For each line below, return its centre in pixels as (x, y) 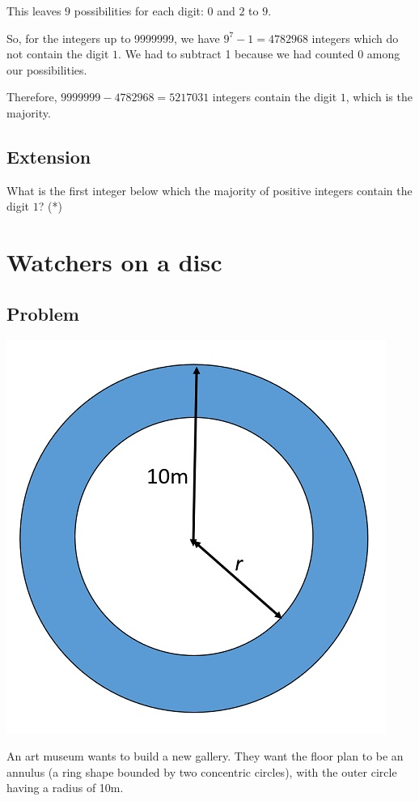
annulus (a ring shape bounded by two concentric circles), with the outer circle (202, 771)
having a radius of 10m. (65, 788)
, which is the (379, 97)
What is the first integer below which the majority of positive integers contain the (209, 190)
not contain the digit (58, 54)
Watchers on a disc (114, 262)
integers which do (355, 38)
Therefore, (32, 97)
